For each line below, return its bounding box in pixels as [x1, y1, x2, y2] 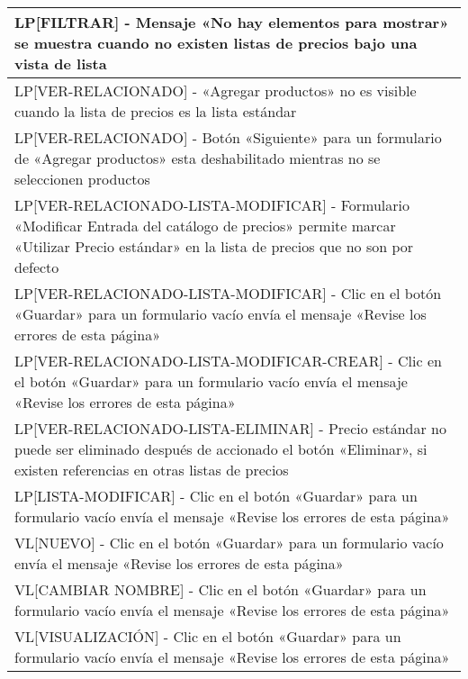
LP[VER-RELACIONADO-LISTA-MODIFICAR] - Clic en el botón [14, 283, 442, 303]
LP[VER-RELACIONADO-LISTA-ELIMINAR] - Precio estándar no [14, 418, 446, 439]
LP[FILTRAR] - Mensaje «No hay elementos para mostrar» [14, 12, 449, 32]
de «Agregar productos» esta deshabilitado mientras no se [14, 148, 381, 168]
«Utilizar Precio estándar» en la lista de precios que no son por [14, 236, 414, 257]
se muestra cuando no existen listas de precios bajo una [14, 32, 418, 53]
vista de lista [14, 53, 107, 74]
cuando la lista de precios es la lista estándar [14, 101, 297, 122]
